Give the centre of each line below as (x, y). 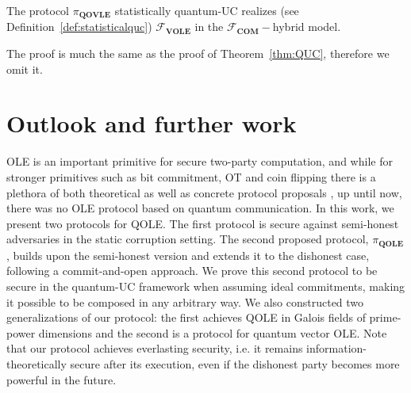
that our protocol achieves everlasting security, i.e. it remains (155, 348)
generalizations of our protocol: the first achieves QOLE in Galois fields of (186, 317)
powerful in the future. (61, 379)
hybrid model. (307, 27)
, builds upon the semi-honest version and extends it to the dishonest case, (188, 255)
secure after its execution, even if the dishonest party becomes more (235, 363)
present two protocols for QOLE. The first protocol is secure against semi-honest (203, 223)
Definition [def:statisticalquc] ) (79, 27)
